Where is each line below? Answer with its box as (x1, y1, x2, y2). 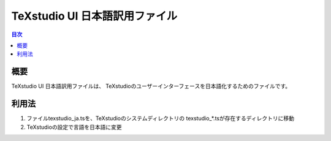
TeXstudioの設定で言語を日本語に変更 (26, 123, 122, 131)
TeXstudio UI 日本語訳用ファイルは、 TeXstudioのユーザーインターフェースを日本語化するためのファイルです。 (11, 83, 291, 90)
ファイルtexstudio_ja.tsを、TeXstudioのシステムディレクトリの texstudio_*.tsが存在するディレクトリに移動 (26, 115, 294, 122)
